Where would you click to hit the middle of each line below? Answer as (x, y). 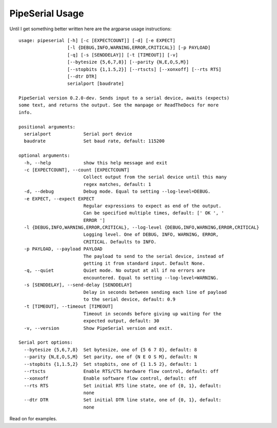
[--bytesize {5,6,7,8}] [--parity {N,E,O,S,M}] (128, 62)
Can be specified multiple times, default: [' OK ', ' (154, 213)
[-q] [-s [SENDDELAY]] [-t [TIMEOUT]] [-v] (123, 55)
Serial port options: (46, 342)
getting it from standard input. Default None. (144, 264)
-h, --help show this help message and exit (96, 163)
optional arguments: (44, 156)
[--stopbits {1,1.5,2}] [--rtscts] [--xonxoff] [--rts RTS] (144, 69)
